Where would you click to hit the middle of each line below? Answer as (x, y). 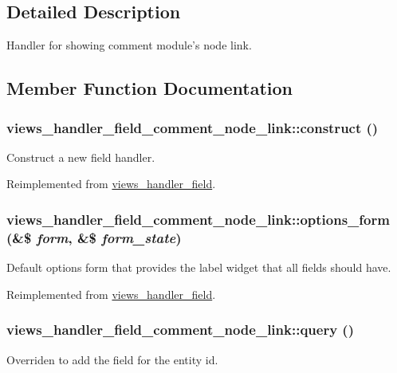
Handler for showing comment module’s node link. (129, 45)
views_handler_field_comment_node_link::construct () (193, 127)
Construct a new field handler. (81, 157)
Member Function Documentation (150, 88)
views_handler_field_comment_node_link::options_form (198, 219)
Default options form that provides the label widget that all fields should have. (199, 267)
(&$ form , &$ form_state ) (94, 237)
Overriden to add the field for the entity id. (112, 359)
